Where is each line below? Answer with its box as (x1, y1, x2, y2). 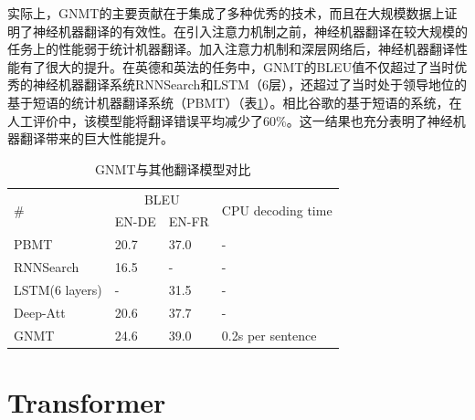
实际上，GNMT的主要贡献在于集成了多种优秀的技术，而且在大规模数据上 (7, 4, 445, 22)
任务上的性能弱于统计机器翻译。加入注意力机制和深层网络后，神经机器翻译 (7, 39, 455, 58)
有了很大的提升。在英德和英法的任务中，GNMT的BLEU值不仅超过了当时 (19, 57, 455, 76)
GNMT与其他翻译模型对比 (95, 159, 251, 178)
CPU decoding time (221, 201, 332, 220)
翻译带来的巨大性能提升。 (19, 129, 174, 148)
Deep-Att (14, 302, 66, 321)
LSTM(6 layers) (14, 279, 102, 299)
